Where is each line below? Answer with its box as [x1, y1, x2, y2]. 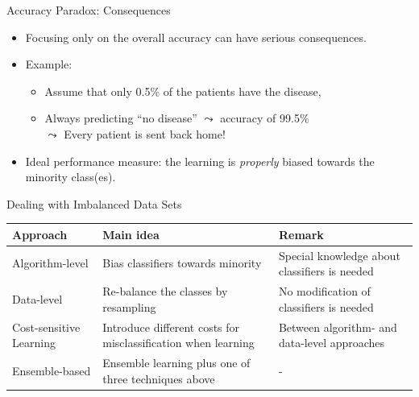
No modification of [278, 283, 371, 300]
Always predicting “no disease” [44, 110, 197, 126]
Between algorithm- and [278, 318, 397, 335]
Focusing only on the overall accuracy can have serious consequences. [25, 28, 367, 45]
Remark [278, 225, 324, 242]
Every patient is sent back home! [64, 125, 226, 142]
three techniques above [102, 370, 215, 387]
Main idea [102, 225, 160, 242]
